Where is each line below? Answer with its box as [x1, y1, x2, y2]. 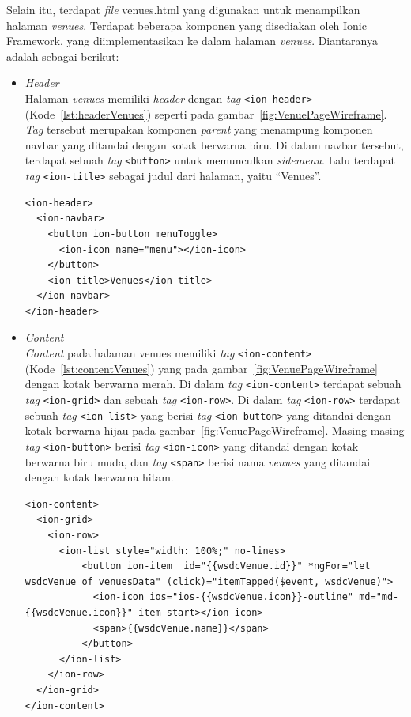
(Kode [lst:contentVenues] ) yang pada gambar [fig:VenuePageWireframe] [25, 360, 378, 376]
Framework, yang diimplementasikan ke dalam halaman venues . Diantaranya [6, 32, 378, 49]
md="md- [359, 591, 399, 603]
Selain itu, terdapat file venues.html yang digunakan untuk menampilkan [6, 2, 360, 17]
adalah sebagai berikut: [6, 47, 119, 64]
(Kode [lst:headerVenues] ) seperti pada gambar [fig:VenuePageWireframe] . [25, 105, 387, 122]
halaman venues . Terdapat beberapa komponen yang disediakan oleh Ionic [6, 17, 367, 33]
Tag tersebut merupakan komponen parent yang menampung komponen [25, 121, 373, 138]
